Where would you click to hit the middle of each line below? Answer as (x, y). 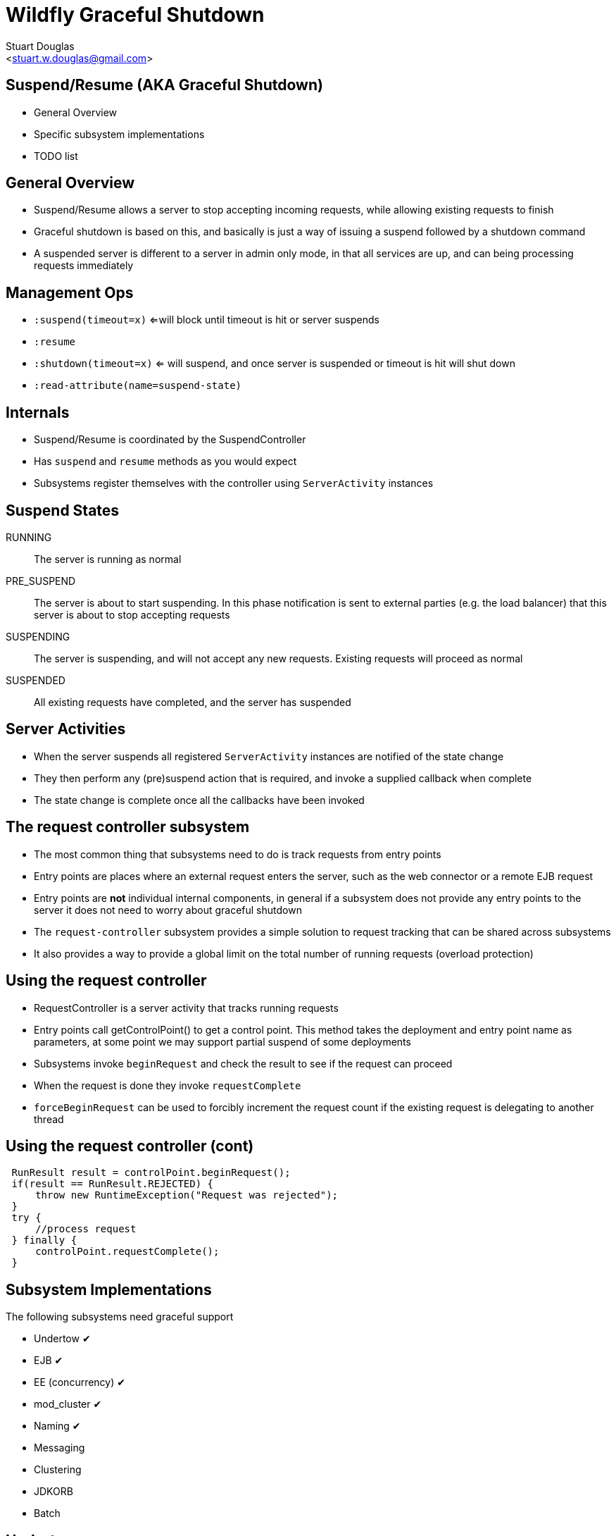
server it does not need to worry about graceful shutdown (168, 910)
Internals (38, 412)
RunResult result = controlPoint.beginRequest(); (151, 1173)
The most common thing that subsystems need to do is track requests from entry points (238, 854)
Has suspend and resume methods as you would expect (165, 462)
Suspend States (63, 510)
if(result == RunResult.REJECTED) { (113, 1184)
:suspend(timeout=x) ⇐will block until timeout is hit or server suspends (207, 320)
